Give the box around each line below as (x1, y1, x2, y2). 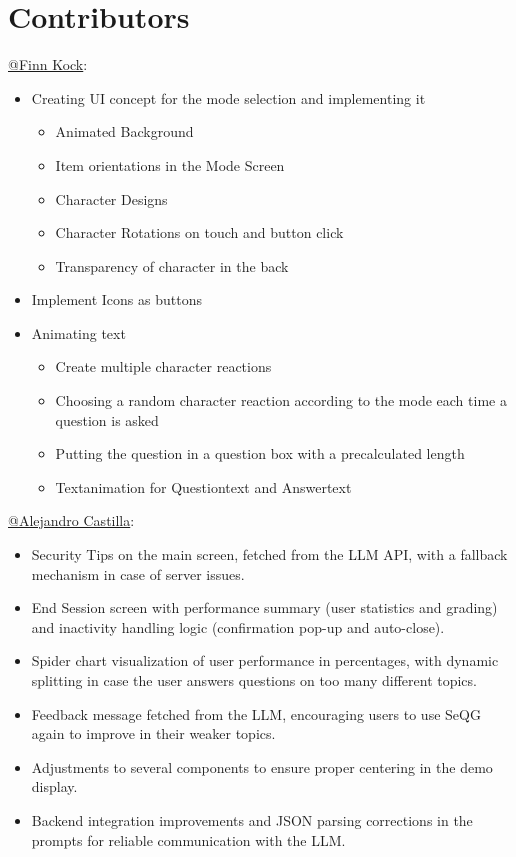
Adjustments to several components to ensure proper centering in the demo (31, 756, 493, 777)
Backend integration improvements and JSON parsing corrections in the (31, 809, 473, 830)
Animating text (31, 322, 126, 343)
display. (31, 776, 78, 797)
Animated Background (55, 121, 194, 142)
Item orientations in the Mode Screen (55, 154, 285, 175)
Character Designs (55, 188, 168, 209)
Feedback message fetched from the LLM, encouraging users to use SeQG (31, 703, 481, 724)
